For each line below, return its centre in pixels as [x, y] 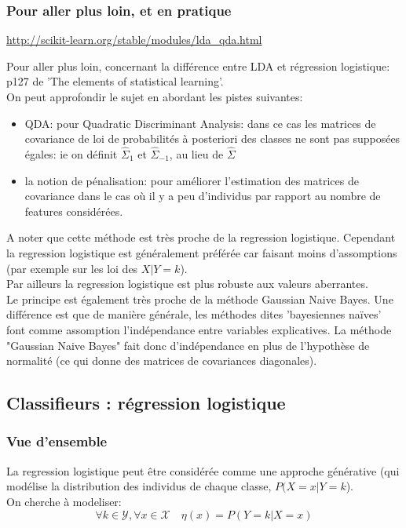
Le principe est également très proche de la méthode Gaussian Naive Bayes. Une [200, 299]
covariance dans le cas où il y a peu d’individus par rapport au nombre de [203, 196]
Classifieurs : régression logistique [146, 403]
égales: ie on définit [71, 154]
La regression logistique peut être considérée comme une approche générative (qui [203, 470]
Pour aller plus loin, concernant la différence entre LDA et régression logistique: [198, 66]
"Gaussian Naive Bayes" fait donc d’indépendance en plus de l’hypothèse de [188, 345]
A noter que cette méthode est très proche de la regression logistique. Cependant [201, 237]
